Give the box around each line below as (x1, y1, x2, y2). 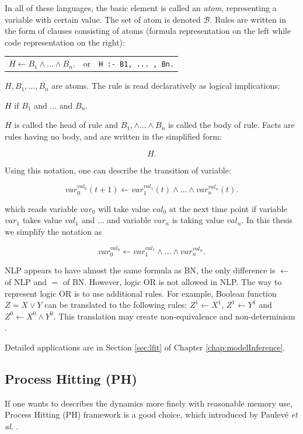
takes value (22, 214, 62, 226)
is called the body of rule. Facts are (168, 119, 295, 131)
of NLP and (5, 275, 47, 287)
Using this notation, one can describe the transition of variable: (5, 164, 231, 176)
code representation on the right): (5, 36, 125, 48)
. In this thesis (241, 214, 293, 226)
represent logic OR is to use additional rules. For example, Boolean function (5, 287, 277, 299)
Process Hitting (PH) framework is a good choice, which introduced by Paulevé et (5, 408, 298, 421)
